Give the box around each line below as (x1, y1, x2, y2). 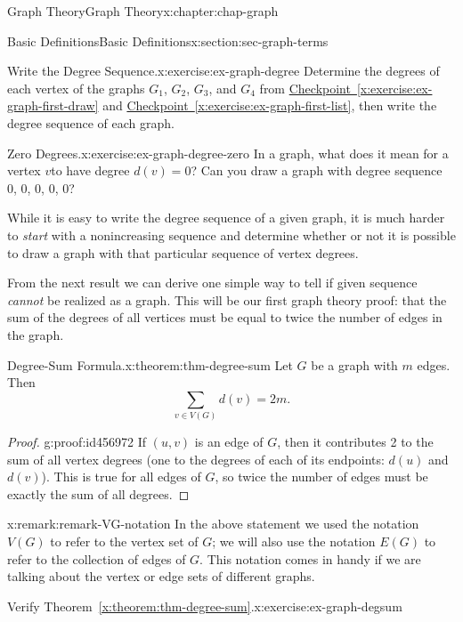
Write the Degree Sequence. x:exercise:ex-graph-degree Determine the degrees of (7, 61, 440, 80)
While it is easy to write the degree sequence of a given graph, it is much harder (7, 208, 445, 227)
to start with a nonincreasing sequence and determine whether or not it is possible (7, 225, 456, 244)
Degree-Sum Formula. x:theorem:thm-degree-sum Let (7, 355, 293, 374)
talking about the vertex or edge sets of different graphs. (7, 567, 315, 586)
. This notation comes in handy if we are (199, 549, 421, 568)
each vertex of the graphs (7, 78, 145, 97)
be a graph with (311, 355, 398, 374)
